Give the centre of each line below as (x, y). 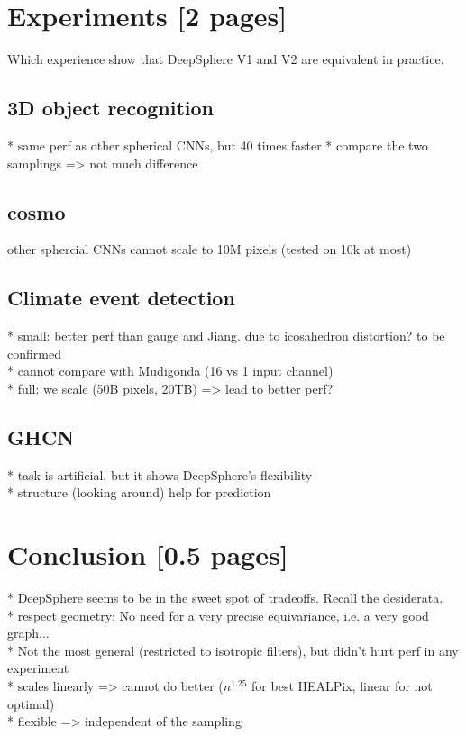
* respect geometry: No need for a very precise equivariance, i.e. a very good (218, 615)
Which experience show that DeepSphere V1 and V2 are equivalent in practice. (226, 59)
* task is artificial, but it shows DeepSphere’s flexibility (160, 474)
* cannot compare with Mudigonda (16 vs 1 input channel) (170, 371)
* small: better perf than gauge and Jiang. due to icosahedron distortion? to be (226, 336)
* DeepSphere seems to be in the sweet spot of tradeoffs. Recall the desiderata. (225, 597)
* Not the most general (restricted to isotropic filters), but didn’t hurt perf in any (233, 650)
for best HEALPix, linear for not (342, 685)
